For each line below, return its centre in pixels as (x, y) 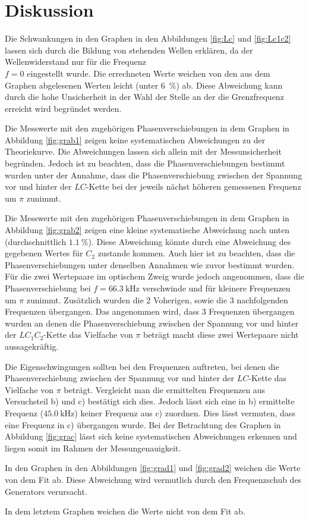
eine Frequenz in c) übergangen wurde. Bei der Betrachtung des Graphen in (143, 424)
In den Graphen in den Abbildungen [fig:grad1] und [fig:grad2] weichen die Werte (153, 468)
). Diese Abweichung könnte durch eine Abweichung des (190, 241)
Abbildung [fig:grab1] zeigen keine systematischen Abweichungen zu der (135, 139)
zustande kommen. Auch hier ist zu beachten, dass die (196, 253)
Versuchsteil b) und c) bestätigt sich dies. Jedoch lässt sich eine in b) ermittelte (150, 401)
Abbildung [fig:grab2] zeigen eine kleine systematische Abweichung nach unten (147, 230)
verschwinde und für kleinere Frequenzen (216, 288)
